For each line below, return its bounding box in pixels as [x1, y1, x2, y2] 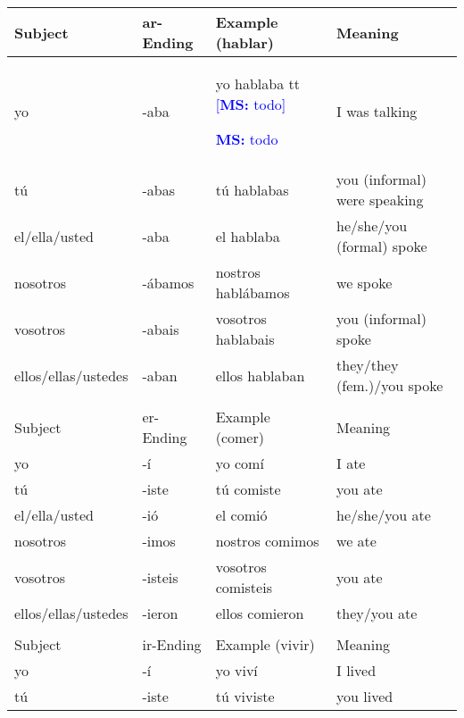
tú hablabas [215, 179, 289, 200]
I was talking [336, 101, 418, 121]
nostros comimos [215, 530, 319, 551]
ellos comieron [215, 603, 304, 623]
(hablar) [215, 32, 275, 53]
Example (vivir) [215, 634, 315, 655]
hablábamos [215, 282, 290, 303]
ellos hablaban [215, 364, 305, 386]
